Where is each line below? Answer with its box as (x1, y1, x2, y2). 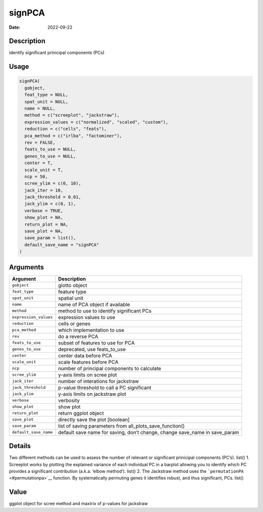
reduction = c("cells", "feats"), (24, 126, 107, 132)
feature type (58, 288, 87, 295)
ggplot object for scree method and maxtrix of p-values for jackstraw (9, 501, 148, 507)
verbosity (58, 397, 80, 404)
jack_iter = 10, (24, 188, 63, 193)
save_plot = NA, (24, 228, 63, 234)
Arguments (9, 263, 44, 271)
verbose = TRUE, (24, 208, 63, 213)
